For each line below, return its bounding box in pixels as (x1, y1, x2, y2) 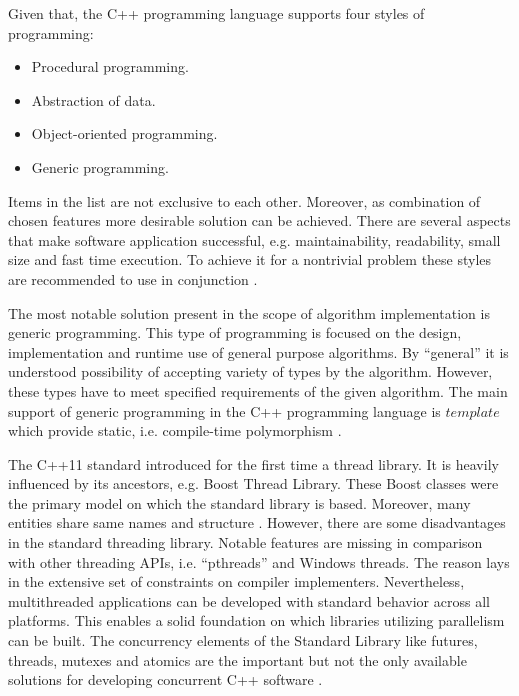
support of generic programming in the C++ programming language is (8, 400, 441, 421)
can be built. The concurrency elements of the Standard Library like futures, (8, 630, 478, 651)
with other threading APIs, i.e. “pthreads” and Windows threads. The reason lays (8, 551, 510, 572)
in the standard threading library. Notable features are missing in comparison (8, 532, 483, 553)
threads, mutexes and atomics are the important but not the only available (8, 649, 467, 670)
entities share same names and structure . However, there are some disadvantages (8, 512, 506, 533)
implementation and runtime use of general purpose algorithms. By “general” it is (8, 341, 509, 362)
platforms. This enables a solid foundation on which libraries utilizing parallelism (8, 610, 505, 631)
